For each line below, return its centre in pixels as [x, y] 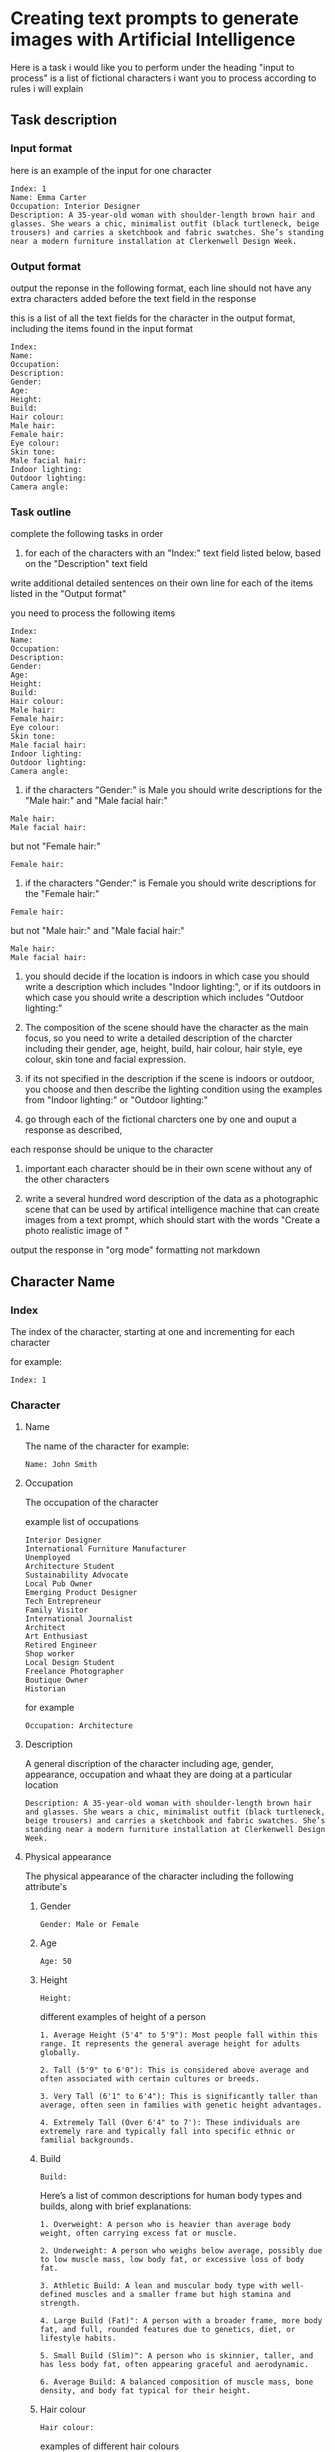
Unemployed [47, 1558]
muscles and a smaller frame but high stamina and [183, 2295]
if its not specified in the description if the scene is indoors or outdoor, [169, 1079]
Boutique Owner [56, 1680]
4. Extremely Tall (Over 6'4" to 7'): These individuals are [169, 2123]
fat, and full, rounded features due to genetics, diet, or [167, 2330]
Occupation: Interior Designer [75, 206]
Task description [64, 120]
